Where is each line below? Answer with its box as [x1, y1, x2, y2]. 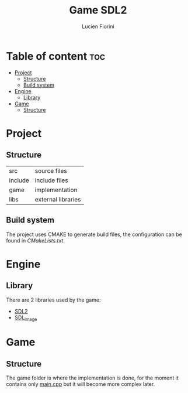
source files [34, 166, 67, 175]
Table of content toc [6, 49, 106, 63]
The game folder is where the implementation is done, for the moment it [6, 374, 179, 381]
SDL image [14, 314, 37, 322]
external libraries [34, 195, 81, 203]
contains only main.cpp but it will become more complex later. [6, 381, 155, 388]
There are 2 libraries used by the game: [6, 296, 101, 303]
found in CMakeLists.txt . [6, 237, 65, 244]
